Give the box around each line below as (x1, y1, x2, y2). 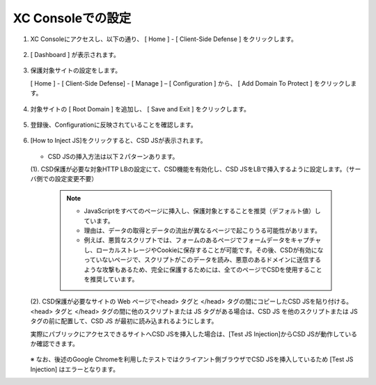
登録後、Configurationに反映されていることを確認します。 (30, 120, 198, 129)
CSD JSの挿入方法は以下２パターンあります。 (47, 152, 179, 160)
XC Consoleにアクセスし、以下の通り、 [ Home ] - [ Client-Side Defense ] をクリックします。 (30, 35, 297, 43)
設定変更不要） (54, 175, 97, 183)
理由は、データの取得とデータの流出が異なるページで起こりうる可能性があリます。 (84, 226, 322, 235)
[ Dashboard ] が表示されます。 (30, 50, 120, 58)
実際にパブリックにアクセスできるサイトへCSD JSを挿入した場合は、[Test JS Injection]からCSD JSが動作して (30, 329, 345, 338)
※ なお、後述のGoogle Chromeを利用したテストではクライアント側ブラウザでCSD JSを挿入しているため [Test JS (30, 355, 354, 363)
